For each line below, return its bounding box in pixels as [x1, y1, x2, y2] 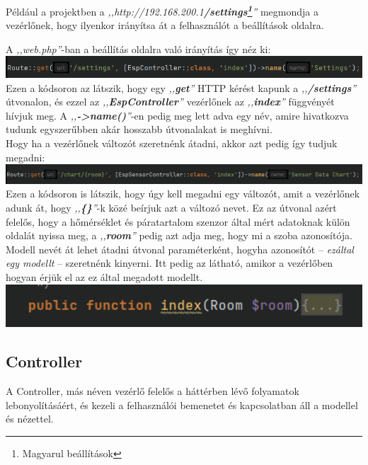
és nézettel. [6, 411, 54, 426]
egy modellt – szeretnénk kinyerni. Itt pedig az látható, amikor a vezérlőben [6, 256, 333, 270]
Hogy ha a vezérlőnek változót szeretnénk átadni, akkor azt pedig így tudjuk [6, 136, 338, 151]
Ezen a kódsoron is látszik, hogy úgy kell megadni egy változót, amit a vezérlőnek [6, 186, 360, 201]
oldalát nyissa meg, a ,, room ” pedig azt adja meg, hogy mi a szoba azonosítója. [6, 228, 352, 243]
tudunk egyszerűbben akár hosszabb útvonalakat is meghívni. [6, 122, 272, 137]
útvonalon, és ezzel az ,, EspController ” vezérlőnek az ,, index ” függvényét [6, 94, 335, 109]
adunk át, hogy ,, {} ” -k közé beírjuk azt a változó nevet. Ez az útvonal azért [6, 200, 337, 214]
